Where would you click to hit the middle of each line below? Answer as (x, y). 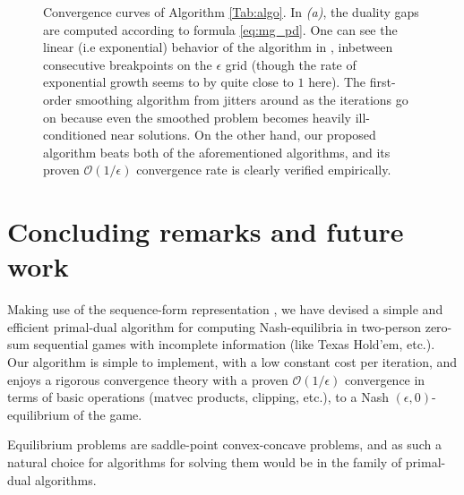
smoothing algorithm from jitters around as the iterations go (242, 99)
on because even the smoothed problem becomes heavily (198, 117)
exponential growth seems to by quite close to (168, 82)
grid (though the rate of (291, 64)
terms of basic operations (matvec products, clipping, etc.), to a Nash (198, 397)
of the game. (108, 414)
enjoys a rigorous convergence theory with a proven (148, 379)
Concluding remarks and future (206, 231)
